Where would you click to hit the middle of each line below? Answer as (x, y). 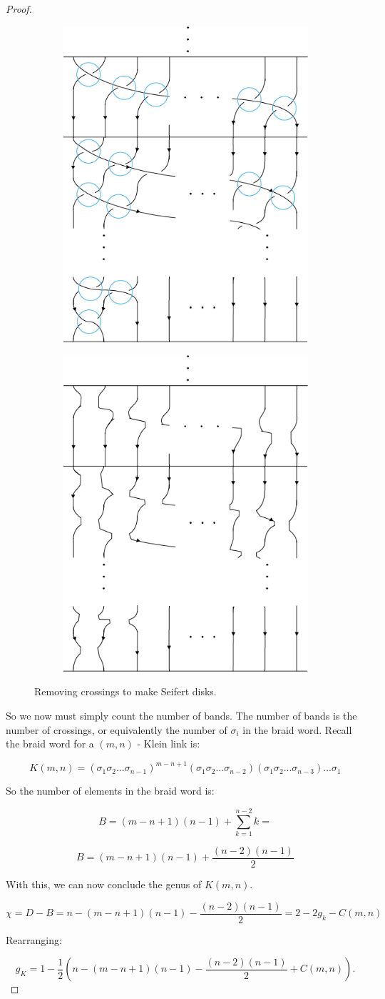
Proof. (19, 9)
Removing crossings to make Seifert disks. (125, 691)
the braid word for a (50, 744)
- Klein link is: (169, 744)
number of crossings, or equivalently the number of (117, 729)
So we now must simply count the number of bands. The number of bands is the (181, 715)
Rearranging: (34, 939)
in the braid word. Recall (297, 729)
